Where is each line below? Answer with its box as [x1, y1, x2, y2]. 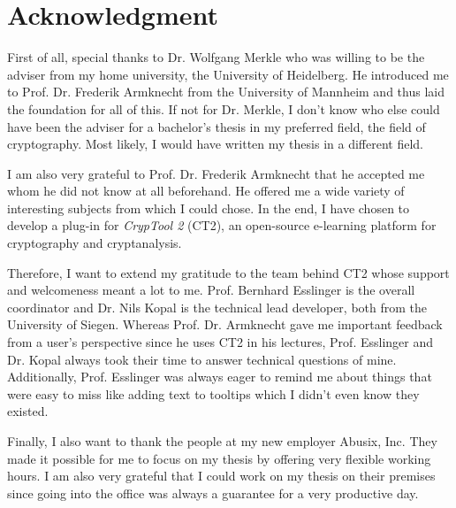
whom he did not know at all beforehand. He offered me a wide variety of [7, 181, 405, 200]
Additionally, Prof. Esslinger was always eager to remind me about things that [7, 367, 432, 386]
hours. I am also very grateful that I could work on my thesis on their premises [7, 466, 436, 485]
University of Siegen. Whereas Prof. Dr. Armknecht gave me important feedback [7, 315, 443, 334]
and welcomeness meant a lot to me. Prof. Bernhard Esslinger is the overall [7, 281, 415, 299]
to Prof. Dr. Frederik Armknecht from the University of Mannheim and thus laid [7, 82, 445, 101]
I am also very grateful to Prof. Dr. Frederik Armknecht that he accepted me [7, 164, 425, 182]
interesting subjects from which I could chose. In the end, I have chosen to [7, 198, 410, 217]
